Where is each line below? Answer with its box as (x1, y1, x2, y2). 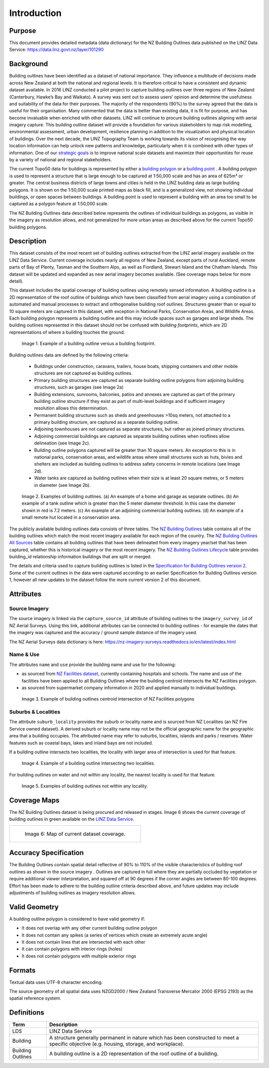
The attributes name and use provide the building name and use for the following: (9, 662, 176, 668)
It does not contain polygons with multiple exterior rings (21, 953, 136, 959)
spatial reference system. (9, 995, 62, 1001)
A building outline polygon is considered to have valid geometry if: (9, 916, 145, 922)
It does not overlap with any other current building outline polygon (21, 925, 158, 931)
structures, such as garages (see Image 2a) (34, 384, 124, 390)
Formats (9, 966, 36, 975)
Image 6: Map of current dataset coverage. (24, 830, 126, 837)
